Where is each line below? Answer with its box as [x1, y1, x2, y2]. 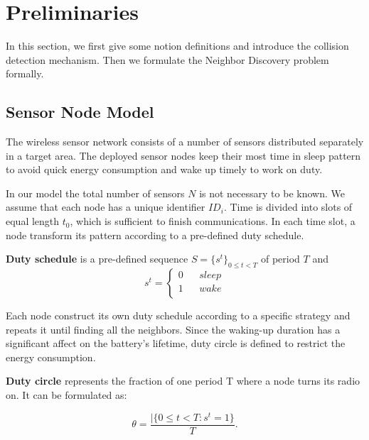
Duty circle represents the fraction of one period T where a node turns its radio [6, 373, 360, 388]
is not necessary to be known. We [199, 185, 345, 200]
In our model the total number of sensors [6, 185, 185, 200]
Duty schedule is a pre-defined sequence [6, 251, 188, 266]
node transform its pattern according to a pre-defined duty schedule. [6, 227, 304, 242]
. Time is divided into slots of [223, 199, 353, 214]
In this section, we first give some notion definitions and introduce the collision [6, 38, 349, 53]
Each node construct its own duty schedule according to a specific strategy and [6, 308, 351, 323]
